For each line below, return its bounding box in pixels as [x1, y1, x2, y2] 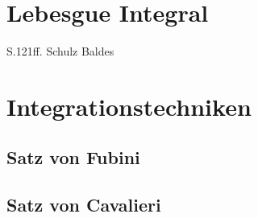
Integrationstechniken [6, 89, 252, 122]
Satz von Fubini [6, 145, 140, 170]
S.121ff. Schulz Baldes [6, 43, 114, 60]
